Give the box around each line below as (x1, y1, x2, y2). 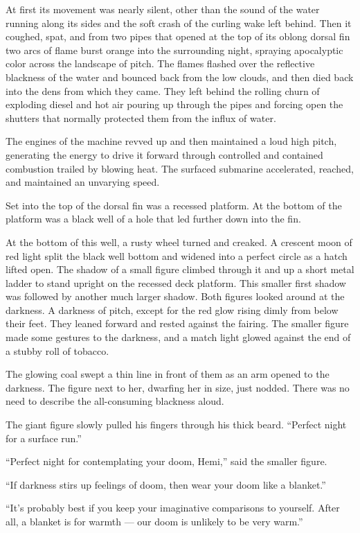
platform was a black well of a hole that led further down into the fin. (6, 211, 301, 226)
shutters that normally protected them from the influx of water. (6, 110, 276, 125)
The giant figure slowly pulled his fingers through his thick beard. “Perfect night (6, 417, 347, 432)
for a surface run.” (6, 430, 82, 445)
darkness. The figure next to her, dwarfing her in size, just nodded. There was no (6, 380, 350, 394)
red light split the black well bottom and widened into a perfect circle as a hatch (6, 248, 348, 263)
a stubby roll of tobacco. (6, 343, 109, 358)
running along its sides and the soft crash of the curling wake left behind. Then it (6, 15, 352, 30)
